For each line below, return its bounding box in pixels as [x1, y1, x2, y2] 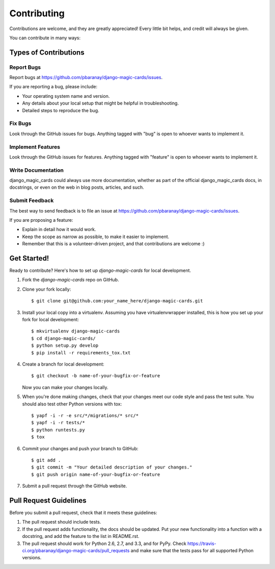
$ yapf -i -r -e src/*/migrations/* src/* [31, 412, 139, 418]
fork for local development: [22, 317, 79, 323]
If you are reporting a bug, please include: [9, 84, 98, 90]
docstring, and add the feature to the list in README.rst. [22, 533, 140, 539]
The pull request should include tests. [22, 519, 101, 525]
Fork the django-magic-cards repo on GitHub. [22, 277, 119, 283]
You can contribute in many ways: [9, 35, 81, 41]
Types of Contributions [9, 48, 85, 57]
